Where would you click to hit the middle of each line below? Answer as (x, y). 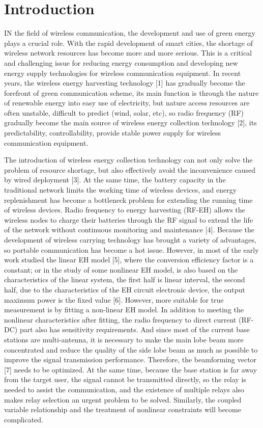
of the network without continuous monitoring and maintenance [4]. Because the (129, 230)
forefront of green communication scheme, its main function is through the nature (131, 92)
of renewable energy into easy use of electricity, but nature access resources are (127, 103)
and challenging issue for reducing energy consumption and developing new (121, 62)
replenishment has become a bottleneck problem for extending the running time (128, 199)
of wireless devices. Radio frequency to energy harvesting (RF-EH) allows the (125, 210)
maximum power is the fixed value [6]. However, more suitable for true (114, 299)
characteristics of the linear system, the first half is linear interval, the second (125, 279)
